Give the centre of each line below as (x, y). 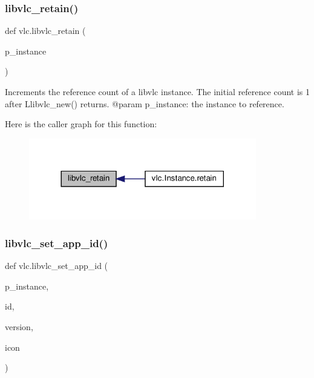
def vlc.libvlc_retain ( (45, 31)
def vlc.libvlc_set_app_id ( (57, 266)
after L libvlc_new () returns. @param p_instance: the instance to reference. (145, 103)
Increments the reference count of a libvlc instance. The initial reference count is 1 (157, 91)
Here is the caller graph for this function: (81, 124)
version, (19, 326)
